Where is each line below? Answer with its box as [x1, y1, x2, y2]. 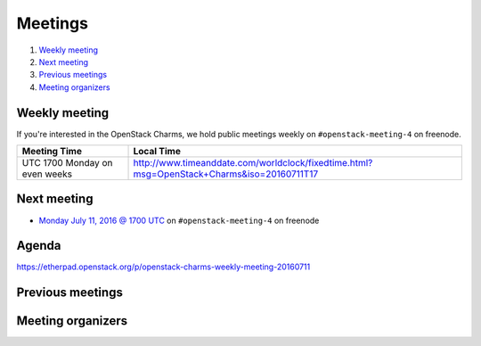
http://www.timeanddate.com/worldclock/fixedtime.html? [133, 157, 373, 169]
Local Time [133, 145, 182, 158]
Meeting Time [21, 145, 82, 158]
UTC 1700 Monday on [21, 157, 113, 169]
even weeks [21, 168, 73, 180]
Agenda [16, 238, 61, 253]
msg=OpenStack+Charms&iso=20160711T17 [133, 168, 319, 180]
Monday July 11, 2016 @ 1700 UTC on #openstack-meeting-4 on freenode [38, 215, 320, 226]
